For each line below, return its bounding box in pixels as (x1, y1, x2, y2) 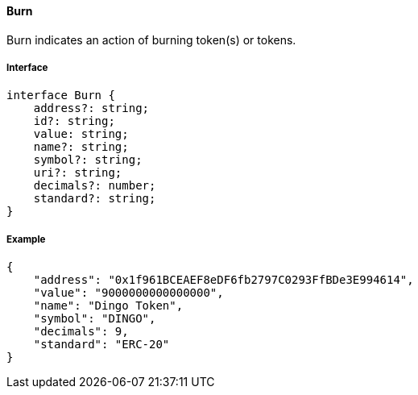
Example (6, 233, 46, 245)
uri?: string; (33, 166, 122, 180)
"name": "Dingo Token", (33, 299, 184, 313)
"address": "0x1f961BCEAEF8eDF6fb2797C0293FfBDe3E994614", (33, 273, 414, 287)
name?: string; (33, 140, 129, 154)
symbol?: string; (33, 153, 143, 167)
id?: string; (33, 114, 115, 128)
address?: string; (33, 102, 150, 115)
